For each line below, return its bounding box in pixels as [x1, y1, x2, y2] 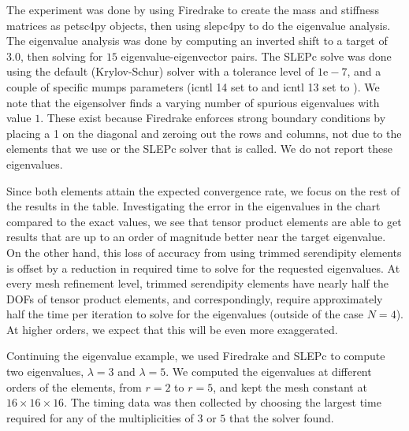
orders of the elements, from [6, 378, 142, 395]
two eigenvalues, [6, 363, 84, 380]
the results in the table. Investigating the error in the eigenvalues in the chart [6, 198, 381, 214]
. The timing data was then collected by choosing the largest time [64, 394, 381, 411]
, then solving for [20, 47, 103, 64]
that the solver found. [229, 409, 334, 425]
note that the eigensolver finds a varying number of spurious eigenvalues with [6, 94, 380, 110]
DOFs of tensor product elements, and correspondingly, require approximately [6, 290, 383, 307]
